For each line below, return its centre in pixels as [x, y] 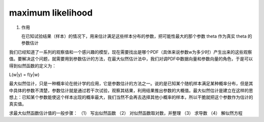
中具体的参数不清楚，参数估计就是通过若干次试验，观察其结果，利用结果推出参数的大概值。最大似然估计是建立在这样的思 [131, 90]
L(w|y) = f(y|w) [24, 74]
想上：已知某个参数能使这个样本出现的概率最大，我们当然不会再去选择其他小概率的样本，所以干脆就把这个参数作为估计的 [131, 97]
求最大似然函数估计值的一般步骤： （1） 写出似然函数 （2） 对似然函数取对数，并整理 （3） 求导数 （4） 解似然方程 [126, 113]
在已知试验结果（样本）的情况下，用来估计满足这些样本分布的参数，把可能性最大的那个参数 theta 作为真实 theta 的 [137, 36]
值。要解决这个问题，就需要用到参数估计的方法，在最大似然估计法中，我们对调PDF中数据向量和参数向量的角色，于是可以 [131, 59]
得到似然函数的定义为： [33, 65]
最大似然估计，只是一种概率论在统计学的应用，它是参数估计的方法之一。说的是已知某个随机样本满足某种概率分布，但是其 [131, 83]
